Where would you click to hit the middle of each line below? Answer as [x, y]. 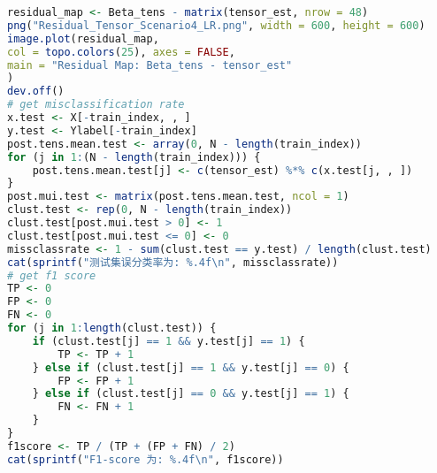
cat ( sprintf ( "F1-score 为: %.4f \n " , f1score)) [146, 459]
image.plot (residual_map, [83, 38]
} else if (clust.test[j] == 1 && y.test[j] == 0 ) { [191, 367]
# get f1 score [52, 275]
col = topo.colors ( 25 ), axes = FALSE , [121, 52]
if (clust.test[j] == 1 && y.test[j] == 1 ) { [169, 341]
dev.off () [36, 92]
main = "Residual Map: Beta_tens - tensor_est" [150, 65]
